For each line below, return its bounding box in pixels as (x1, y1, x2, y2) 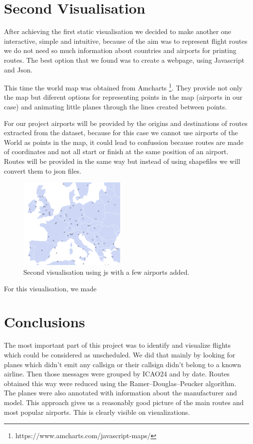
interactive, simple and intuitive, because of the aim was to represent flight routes (4, 36, 248, 46)
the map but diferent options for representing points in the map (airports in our (4, 92, 243, 102)
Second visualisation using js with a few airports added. (23, 267, 190, 277)
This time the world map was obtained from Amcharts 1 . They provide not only (4, 81, 243, 92)
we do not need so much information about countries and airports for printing (4, 45, 236, 55)
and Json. (4, 64, 33, 74)
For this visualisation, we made (4, 283, 97, 293)
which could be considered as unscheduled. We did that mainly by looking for (4, 349, 235, 359)
